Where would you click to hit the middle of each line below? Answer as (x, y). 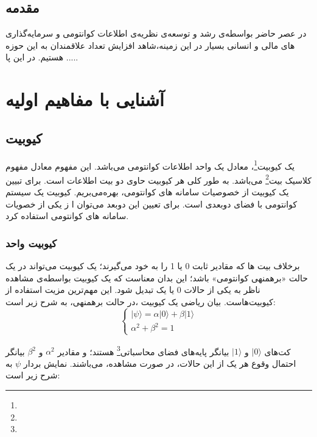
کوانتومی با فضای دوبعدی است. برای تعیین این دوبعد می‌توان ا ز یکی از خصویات (152, 204)
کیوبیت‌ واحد (31, 243)
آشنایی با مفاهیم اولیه (85, 99)
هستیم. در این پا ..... (42, 57)
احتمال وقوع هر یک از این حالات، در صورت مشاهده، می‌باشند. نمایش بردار (160, 363)
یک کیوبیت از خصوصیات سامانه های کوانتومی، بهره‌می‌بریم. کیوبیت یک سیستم (147, 192)
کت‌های (277, 351)
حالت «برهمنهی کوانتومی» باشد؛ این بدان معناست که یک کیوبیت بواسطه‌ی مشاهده (157, 277)
